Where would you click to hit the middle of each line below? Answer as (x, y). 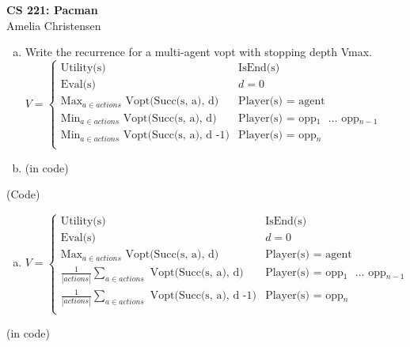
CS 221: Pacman (52, 9)
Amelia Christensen (54, 25)
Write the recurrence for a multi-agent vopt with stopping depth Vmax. (198, 52)
